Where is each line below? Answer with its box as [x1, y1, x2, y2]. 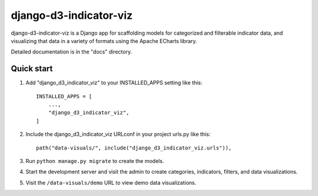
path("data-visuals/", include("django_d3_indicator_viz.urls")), [36, 144, 232, 151]
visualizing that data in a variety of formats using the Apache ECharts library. [11, 37, 197, 44]
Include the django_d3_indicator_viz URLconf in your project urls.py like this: [25, 131, 211, 138]
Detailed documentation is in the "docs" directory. [11, 48, 132, 55]
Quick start [11, 64, 53, 74]
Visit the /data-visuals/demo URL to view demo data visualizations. [25, 179, 197, 186]
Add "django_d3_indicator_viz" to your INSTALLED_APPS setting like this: [25, 79, 203, 87]
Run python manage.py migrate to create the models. [25, 157, 164, 164]
